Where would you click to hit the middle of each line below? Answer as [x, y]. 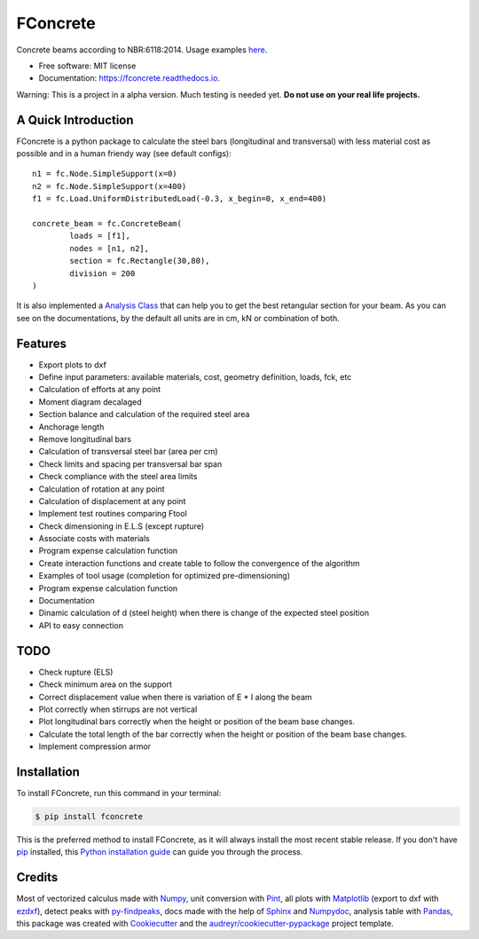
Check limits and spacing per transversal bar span [130, 464]
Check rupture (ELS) [76, 672]
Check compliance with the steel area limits [118, 477]
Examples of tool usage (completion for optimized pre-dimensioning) [165, 576]
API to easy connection [81, 625]
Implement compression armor [94, 746]
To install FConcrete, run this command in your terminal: [119, 793]
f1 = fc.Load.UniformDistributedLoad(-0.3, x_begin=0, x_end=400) [180, 199]
